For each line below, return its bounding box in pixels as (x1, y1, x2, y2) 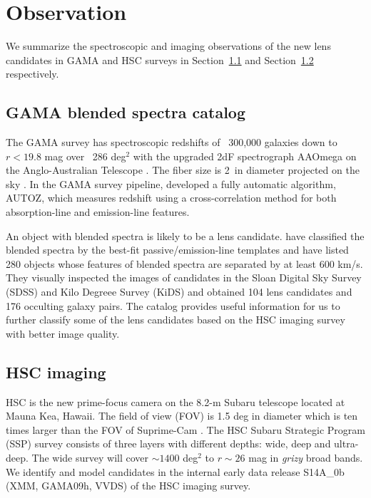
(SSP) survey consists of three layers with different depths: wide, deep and (6, 436, 331, 451)
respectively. (6, 66, 59, 81)
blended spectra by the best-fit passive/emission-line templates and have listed (6, 242, 349, 257)
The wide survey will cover (31, 450, 149, 465)
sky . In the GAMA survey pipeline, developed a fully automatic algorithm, (6, 176, 336, 191)
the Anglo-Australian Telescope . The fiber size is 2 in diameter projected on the (6, 162, 360, 177)
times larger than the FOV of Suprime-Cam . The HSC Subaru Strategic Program (6, 422, 365, 437)
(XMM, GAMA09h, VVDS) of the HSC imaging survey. (6, 478, 251, 493)
